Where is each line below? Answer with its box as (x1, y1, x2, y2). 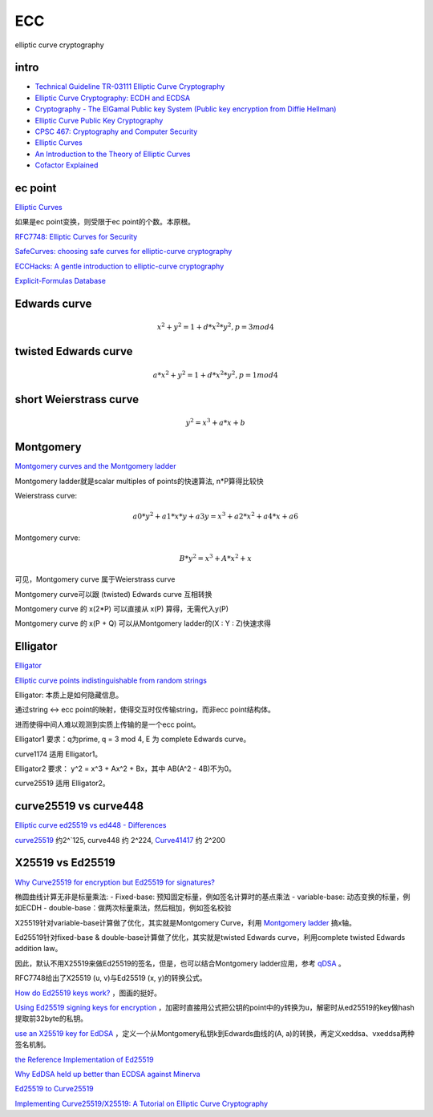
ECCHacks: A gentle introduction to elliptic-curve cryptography (14, 261, 225, 271)
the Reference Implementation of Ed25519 (14, 1054, 154, 1064)
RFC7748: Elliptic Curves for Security (14, 232, 138, 241)
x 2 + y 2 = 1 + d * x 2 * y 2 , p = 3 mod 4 (156, 321, 274, 332)
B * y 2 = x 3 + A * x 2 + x (179, 553, 253, 563)
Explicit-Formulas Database (14, 276, 106, 286)
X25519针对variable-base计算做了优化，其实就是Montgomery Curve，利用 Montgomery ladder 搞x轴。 (14, 917, 357, 927)
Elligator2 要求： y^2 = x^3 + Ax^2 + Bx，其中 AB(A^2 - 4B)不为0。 (14, 764, 237, 773)
